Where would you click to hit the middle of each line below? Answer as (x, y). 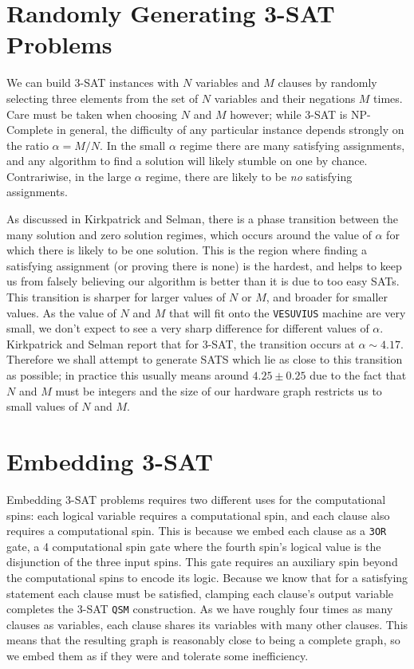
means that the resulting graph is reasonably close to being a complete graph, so (203, 640)
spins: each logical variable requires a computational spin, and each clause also (198, 515)
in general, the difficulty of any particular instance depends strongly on (230, 130)
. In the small (133, 145)
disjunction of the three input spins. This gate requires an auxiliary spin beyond (202, 562)
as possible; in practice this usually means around (128, 375)
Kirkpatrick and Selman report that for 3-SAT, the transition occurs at (181, 343)
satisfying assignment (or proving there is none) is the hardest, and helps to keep (204, 265)
